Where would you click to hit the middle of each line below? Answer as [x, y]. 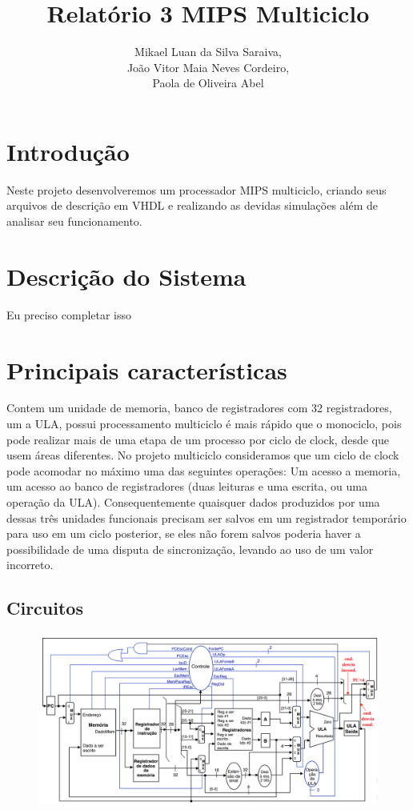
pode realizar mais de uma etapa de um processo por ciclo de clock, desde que [198, 439]
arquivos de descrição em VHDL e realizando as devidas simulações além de [192, 205]
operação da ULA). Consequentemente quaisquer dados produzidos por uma [193, 502]
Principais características [147, 369]
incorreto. [30, 565]
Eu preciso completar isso [69, 314]
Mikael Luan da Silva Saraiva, [208, 52]
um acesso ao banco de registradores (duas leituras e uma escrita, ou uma [187, 486]
